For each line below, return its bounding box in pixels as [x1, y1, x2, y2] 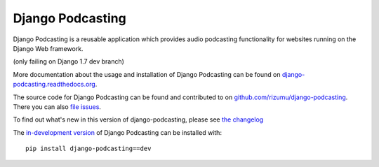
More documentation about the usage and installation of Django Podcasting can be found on [13, 70, 281, 78]
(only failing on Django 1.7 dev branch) [13, 57, 124, 66]
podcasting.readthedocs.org [13, 80, 96, 89]
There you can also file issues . [13, 102, 102, 111]
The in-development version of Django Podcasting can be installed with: [13, 128, 222, 136]
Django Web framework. [13, 44, 84, 52]
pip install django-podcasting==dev [25, 145, 152, 153]
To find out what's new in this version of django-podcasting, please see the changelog [13, 115, 264, 124]
